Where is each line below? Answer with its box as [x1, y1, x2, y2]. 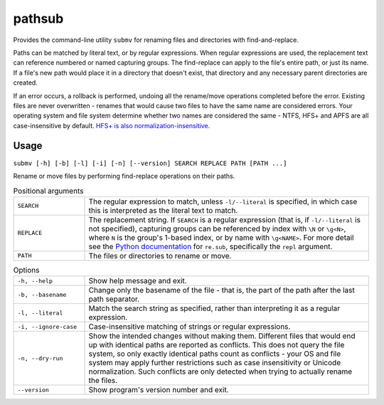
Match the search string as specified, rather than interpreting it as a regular [88, 303, 341, 313]
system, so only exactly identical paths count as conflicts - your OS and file [88, 349, 341, 359]
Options [13, 265, 40, 275]
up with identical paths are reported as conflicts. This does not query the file [88, 340, 345, 350]
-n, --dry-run [17, 354, 63, 362]
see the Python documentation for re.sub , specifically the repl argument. [88, 241, 333, 251]
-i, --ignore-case [17, 322, 78, 330]
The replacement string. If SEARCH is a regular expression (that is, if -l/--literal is [88, 214, 361, 224]
